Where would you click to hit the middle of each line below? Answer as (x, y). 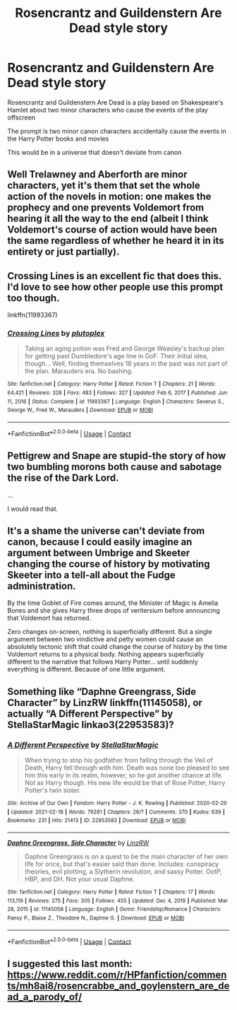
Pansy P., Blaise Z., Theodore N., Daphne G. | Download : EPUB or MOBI (96, 918)
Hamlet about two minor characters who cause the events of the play (108, 110)
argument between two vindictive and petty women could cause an (105, 639)
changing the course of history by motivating (109, 564)
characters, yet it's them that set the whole (104, 186)
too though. (34, 298)
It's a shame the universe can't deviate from (106, 530)
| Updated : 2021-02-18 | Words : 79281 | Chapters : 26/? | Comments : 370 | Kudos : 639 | (116, 812)
